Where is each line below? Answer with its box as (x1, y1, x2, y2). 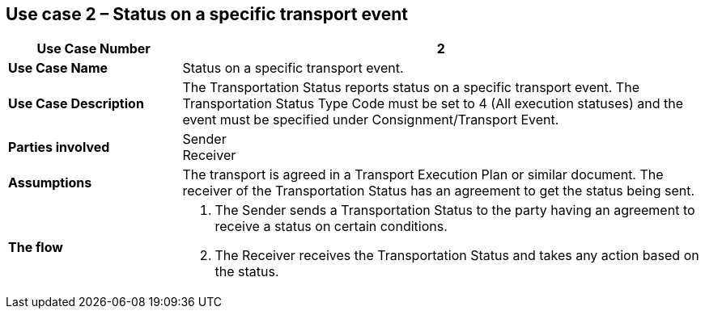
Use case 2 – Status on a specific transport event (6, 4, 409, 24)
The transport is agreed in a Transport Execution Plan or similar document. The (182, 166, 664, 183)
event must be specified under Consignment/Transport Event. (182, 111, 559, 128)
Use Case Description (8, 95, 144, 112)
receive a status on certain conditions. (214, 218, 448, 235)
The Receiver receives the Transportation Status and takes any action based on (214, 247, 699, 264)
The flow (8, 239, 63, 256)
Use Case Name (8, 60, 108, 77)
